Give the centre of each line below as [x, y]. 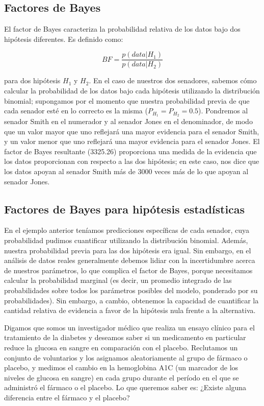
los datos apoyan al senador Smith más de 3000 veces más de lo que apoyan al [126, 171]
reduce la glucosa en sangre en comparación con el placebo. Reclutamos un [121, 347]
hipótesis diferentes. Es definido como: [64, 39]
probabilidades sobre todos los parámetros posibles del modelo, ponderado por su [131, 290]
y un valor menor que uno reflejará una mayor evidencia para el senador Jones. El [132, 141]
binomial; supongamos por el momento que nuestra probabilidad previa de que [127, 100]
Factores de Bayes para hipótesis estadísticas [125, 209]
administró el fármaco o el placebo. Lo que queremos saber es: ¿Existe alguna [125, 387]
